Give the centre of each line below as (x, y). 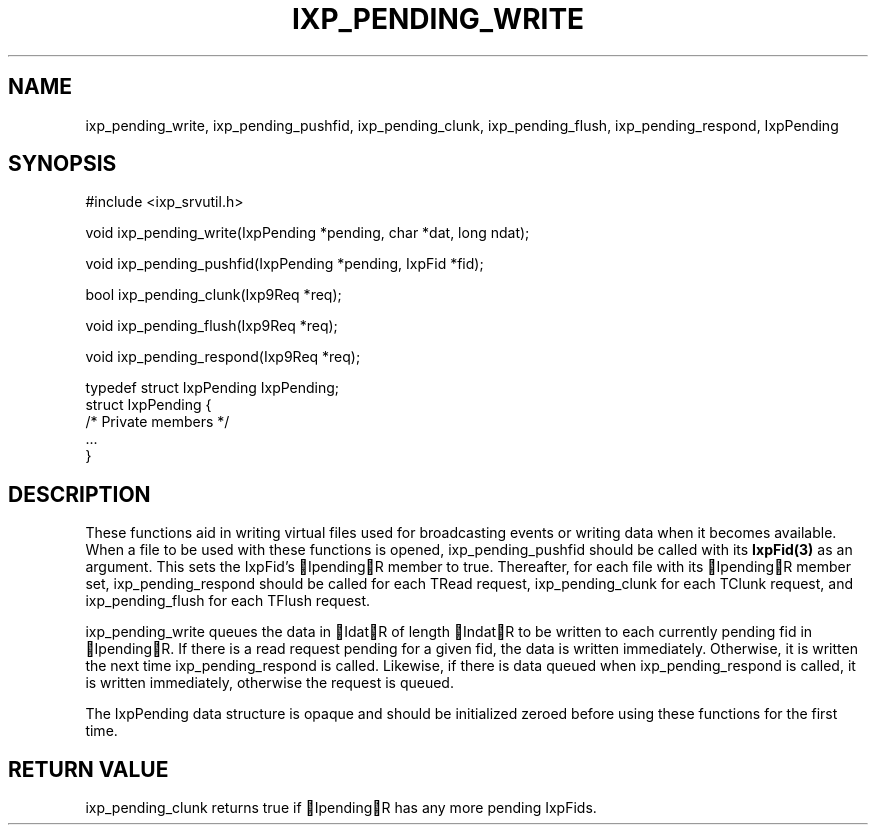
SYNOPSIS (62, 164)
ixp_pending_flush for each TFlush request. (228, 601)
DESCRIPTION (79, 494)
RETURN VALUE (88, 769)
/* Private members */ (157, 422)
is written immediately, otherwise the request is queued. (269, 683)
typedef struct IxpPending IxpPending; (212, 388)
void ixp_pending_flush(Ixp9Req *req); (211, 326)
